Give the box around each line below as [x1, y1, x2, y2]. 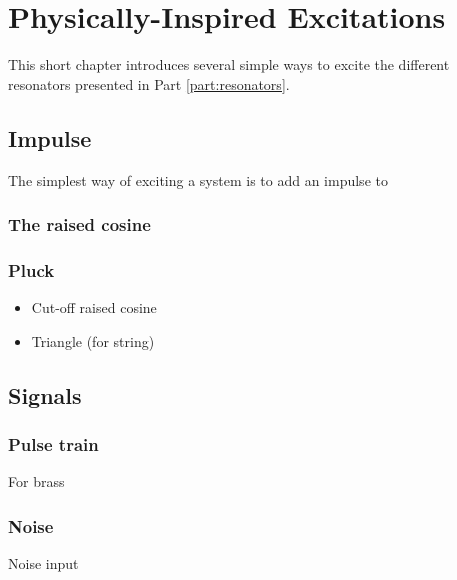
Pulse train [8, 432, 99, 457]
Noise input [8, 553, 79, 574]
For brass [8, 471, 65, 492]
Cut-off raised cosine [31, 297, 157, 318]
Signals [8, 379, 82, 410]
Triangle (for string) [31, 330, 155, 351]
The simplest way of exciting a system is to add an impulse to [8, 169, 388, 190]
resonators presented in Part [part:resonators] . [8, 73, 290, 94]
